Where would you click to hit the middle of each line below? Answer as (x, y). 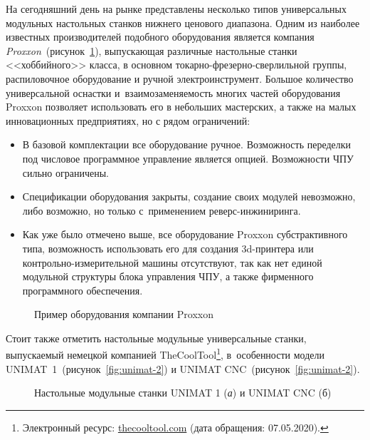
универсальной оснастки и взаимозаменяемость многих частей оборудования (173, 92)
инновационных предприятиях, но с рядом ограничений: (128, 120)
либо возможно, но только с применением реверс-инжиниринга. (162, 210)
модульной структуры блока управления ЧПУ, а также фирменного (168, 276)
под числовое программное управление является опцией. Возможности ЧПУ (188, 158)
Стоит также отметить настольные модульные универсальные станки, (156, 338)
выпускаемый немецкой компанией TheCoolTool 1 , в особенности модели (165, 354)
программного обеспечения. (83, 290)
